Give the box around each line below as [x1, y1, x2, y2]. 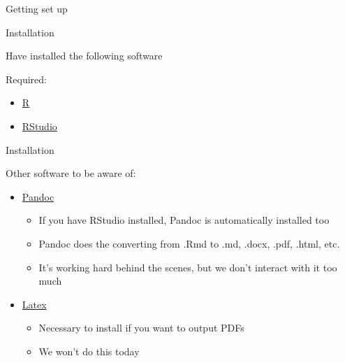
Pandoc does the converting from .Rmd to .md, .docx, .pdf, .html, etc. [38, 236, 340, 250]
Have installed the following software [6, 48, 163, 63]
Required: [6, 71, 47, 86]
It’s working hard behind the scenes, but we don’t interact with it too [38, 259, 337, 274]
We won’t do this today [38, 343, 140, 358]
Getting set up [6, 1, 68, 15]
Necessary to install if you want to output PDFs [38, 320, 244, 335]
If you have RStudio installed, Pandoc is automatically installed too [38, 213, 330, 227]
